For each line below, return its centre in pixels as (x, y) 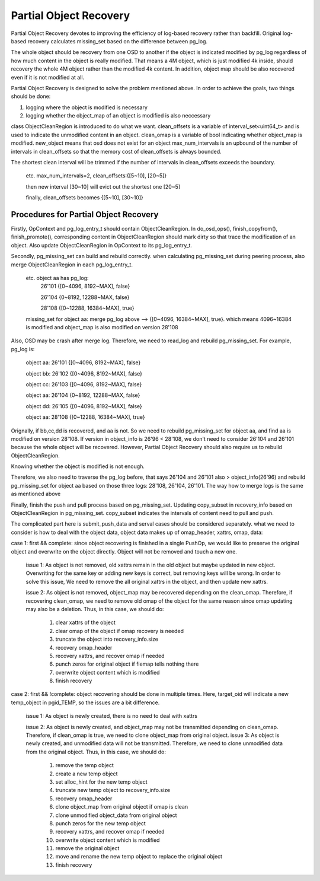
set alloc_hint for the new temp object (101, 782)
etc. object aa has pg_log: (57, 278)
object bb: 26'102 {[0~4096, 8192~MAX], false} (84, 373)
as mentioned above (36, 494)
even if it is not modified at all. (48, 77)
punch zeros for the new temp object (101, 823)
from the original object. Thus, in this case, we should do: (96, 752)
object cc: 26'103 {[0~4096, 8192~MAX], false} (84, 384)
